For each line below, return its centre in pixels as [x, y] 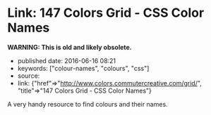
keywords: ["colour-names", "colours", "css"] [83, 68]
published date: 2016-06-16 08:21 [67, 60]
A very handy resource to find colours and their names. [88, 104]
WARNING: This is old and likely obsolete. [70, 47]
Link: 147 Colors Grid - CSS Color [106, 13]
